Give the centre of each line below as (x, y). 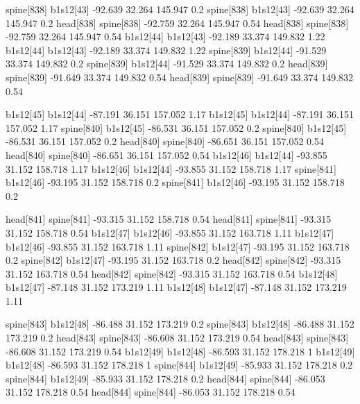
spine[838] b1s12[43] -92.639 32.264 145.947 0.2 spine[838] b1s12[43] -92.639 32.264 (180, 9)
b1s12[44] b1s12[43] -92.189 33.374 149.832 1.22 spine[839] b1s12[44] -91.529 (166, 50)
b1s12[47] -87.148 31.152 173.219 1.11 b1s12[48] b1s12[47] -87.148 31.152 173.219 (176, 287)
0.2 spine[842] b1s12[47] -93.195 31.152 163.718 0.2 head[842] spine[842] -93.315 (173, 260)
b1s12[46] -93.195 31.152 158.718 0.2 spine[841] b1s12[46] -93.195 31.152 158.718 (175, 182)
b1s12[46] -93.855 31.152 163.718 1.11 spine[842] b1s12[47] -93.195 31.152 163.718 (178, 246)
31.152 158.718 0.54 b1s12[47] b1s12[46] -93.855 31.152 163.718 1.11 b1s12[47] (170, 232)
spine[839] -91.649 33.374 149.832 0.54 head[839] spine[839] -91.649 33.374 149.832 (180, 77)
